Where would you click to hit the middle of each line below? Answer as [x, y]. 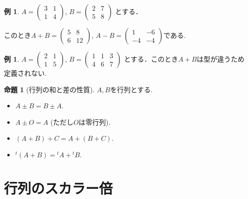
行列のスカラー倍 [58, 188]
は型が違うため [221, 59]
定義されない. [25, 73]
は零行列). [95, 122]
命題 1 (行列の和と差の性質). [49, 89]
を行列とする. [131, 89]
